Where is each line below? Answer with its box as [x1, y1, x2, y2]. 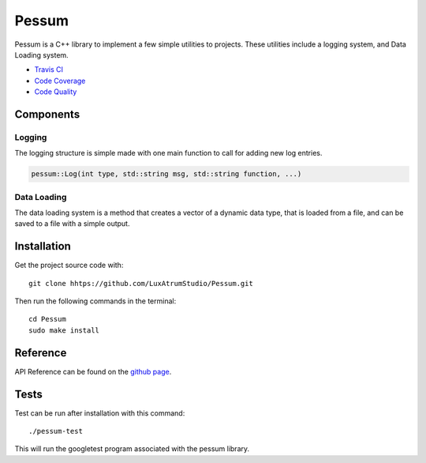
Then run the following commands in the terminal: [14, 296, 177, 306]
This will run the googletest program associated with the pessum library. [14, 444, 250, 454]
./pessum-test [28, 427, 83, 436]
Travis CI [34, 65, 63, 74]
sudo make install [28, 326, 100, 335]
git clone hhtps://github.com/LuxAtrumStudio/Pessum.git [28, 279, 254, 288]
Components [14, 107, 80, 121]
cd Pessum [28, 314, 66, 324]
